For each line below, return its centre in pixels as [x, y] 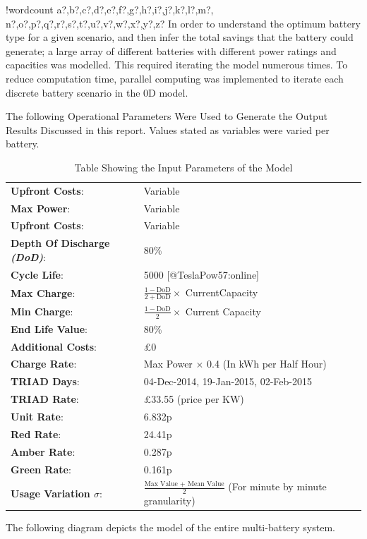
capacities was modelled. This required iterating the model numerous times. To [177, 65]
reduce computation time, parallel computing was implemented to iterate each [175, 78]
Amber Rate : [43, 451]
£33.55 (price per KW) [194, 399]
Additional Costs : [54, 346]
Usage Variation [50, 493]
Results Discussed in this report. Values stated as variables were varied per [168, 129]
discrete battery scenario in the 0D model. [97, 92]
